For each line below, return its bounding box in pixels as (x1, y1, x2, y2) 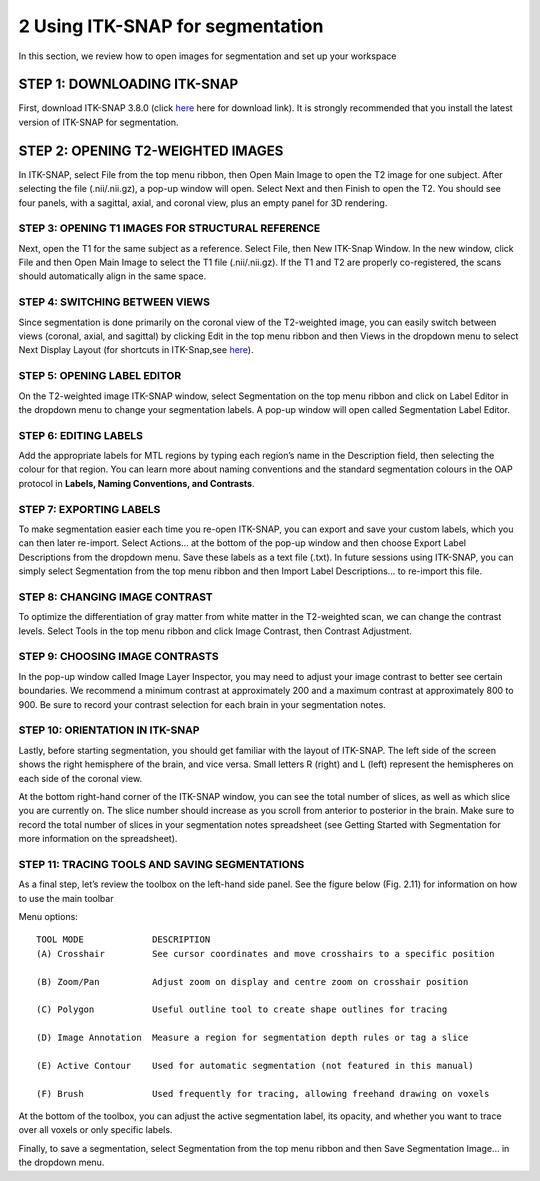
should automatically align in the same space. (18, 270, 207, 282)
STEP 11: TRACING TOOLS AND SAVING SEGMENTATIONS (18, 857, 305, 871)
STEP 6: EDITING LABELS (18, 428, 144, 442)
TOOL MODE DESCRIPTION (36, 934, 211, 945)
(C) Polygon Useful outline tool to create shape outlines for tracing (36, 1004, 448, 1015)
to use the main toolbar (18, 892, 114, 904)
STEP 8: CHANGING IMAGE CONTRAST (18, 590, 214, 604)
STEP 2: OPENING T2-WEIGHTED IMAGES (18, 142, 284, 159)
